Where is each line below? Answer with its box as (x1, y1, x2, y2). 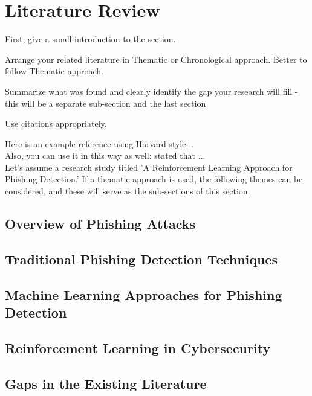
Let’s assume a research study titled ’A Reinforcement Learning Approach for (5, 161, 293, 173)
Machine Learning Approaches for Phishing (5, 285, 282, 304)
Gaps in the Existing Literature (5, 374, 207, 392)
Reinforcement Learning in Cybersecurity (5, 338, 271, 357)
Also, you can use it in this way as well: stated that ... (5, 149, 206, 162)
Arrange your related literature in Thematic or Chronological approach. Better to (5, 53, 307, 65)
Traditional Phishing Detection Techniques (5, 249, 278, 268)
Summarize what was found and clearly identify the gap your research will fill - (5, 85, 298, 97)
